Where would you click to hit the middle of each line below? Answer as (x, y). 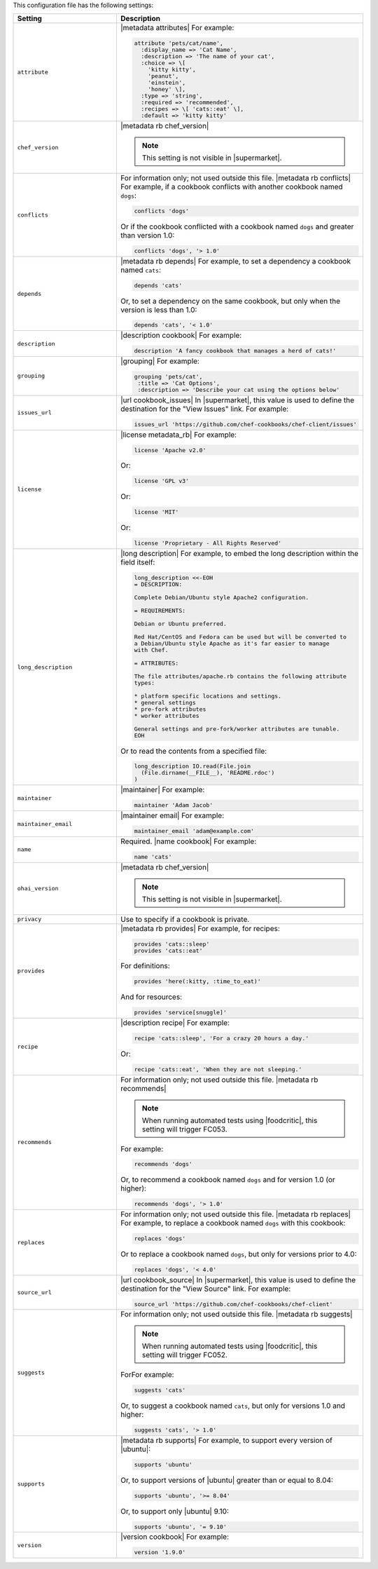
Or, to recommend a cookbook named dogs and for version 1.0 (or (227, 1180)
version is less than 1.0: (159, 310)
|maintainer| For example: (162, 790)
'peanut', (163, 76)
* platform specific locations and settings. (208, 696)
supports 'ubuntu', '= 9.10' (180, 1527)
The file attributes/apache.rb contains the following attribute (240, 676)
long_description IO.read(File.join (192, 767)
